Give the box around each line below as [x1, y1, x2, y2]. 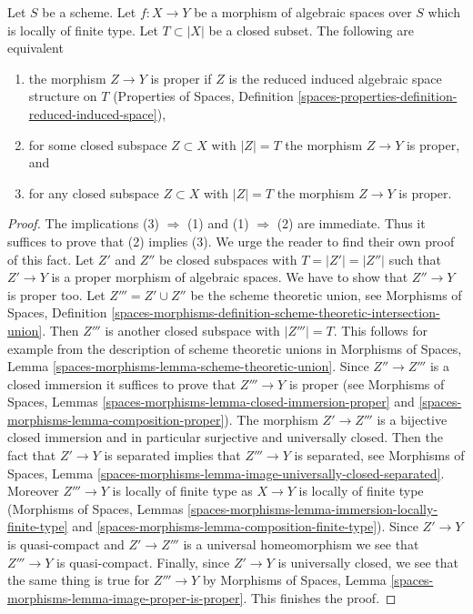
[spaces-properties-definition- [297, 86, 458, 106]
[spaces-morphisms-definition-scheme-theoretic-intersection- [111, 303, 440, 322]
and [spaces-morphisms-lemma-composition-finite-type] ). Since [72, 517, 418, 536]
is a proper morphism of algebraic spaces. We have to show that [51, 267, 408, 287]
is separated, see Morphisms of [294, 446, 465, 465]
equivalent [7, 38, 64, 57]
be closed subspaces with [159, 249, 297, 268]
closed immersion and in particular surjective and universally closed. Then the [7, 428, 443, 447]
